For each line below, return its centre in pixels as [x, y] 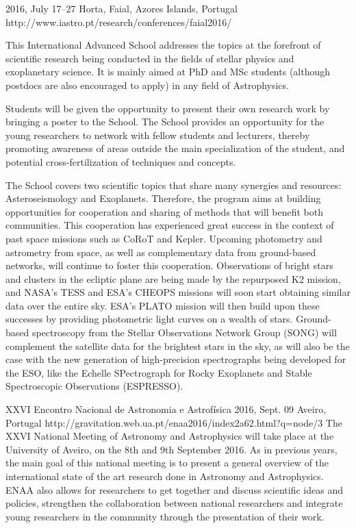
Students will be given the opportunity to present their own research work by [168, 108]
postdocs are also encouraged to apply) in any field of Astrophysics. [147, 85]
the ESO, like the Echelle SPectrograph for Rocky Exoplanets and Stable [159, 372]
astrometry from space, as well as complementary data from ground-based [161, 252]
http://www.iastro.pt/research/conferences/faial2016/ [119, 22]
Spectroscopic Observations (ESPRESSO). [94, 386]
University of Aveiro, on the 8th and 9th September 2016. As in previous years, [171, 449]
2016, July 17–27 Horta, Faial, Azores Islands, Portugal [122, 8]
